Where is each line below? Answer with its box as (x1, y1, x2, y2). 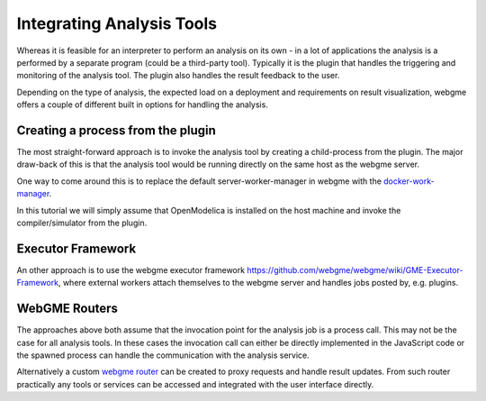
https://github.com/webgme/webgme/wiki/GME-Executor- (247, 264, 463, 275)
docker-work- (383, 176, 436, 187)
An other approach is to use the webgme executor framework (16, 264, 246, 275)
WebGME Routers (16, 301, 119, 316)
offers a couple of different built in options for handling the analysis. (16, 99, 269, 110)
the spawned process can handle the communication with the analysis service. (16, 350, 310, 360)
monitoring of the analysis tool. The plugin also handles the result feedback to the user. (16, 70, 340, 81)
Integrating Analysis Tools (16, 14, 218, 33)
